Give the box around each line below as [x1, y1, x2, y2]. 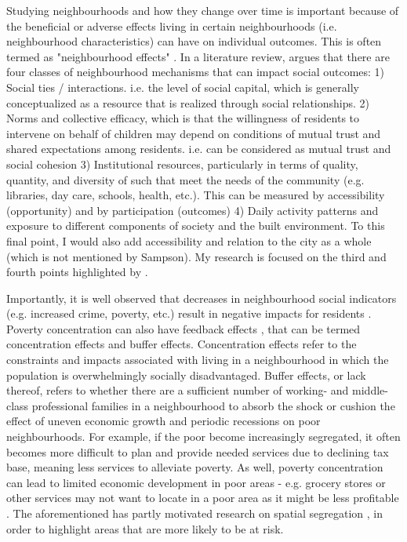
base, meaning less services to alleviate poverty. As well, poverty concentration [6, 459, 383, 475]
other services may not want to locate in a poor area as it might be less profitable [6, 489, 399, 506]
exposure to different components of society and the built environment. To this [6, 217, 385, 234]
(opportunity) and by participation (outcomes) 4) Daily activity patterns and [6, 202, 379, 218]
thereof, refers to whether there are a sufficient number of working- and [6, 382, 349, 398]
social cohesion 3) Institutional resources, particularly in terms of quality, [6, 155, 358, 172]
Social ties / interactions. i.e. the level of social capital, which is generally [6, 78, 359, 95]
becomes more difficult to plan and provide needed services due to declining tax [6, 443, 389, 460]
